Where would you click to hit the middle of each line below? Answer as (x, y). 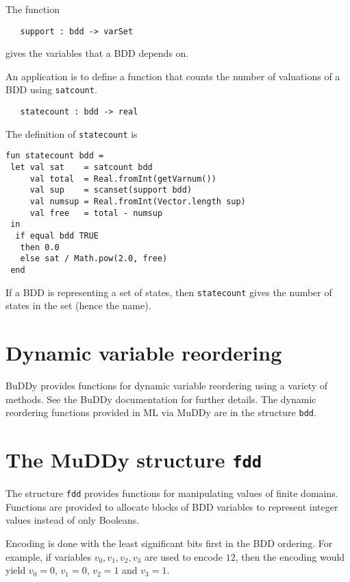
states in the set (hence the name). (78, 305)
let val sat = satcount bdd (82, 168)
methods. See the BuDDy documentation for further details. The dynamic (161, 399)
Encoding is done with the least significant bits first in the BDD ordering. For (169, 543)
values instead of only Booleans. (73, 520)
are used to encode (183, 556)
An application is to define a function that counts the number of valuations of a (173, 76)
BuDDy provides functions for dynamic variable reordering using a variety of (167, 385)
